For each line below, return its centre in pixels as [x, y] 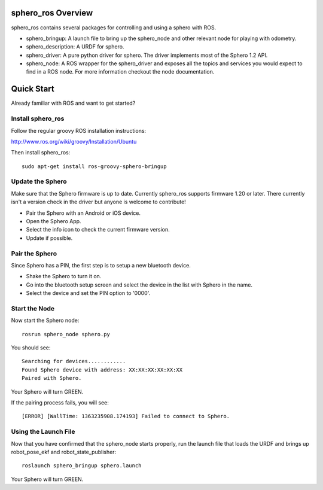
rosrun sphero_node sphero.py [66, 334]
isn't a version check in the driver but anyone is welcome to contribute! [99, 202]
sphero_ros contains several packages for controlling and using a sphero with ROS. [114, 28]
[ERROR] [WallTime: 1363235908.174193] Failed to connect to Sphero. [126, 416]
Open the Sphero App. [54, 221]
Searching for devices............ [74, 361]
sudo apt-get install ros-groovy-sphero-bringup [94, 166]
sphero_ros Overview [52, 13]
